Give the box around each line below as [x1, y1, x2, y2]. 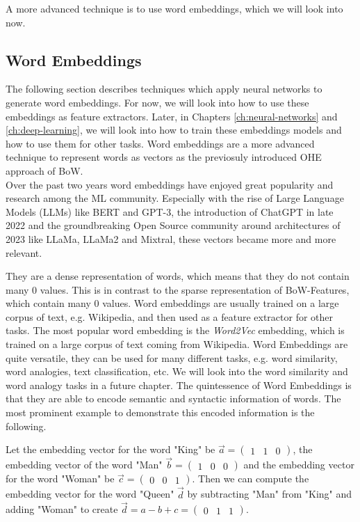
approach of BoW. [6, 163, 83, 177]
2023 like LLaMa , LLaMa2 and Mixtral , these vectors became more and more [6, 231, 336, 246]
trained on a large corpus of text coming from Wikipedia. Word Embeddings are [6, 337, 348, 351]
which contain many [6, 296, 91, 310]
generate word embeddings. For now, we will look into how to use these [6, 95, 309, 109]
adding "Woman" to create [6, 502, 118, 516]
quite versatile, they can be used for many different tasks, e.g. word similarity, [6, 350, 338, 365]
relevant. [6, 245, 42, 260]
